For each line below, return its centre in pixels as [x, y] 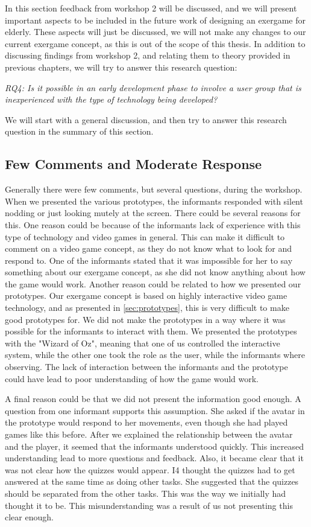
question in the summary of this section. [79, 131]
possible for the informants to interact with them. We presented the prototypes [151, 331]
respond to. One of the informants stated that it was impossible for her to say [149, 260]
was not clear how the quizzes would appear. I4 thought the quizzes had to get [150, 469]
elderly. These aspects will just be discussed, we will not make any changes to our [155, 32]
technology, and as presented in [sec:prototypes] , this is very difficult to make [147, 308]
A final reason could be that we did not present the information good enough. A [153, 399]
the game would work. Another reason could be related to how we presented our [153, 283]
